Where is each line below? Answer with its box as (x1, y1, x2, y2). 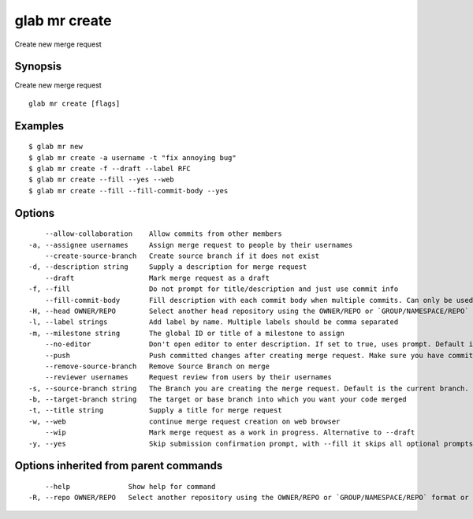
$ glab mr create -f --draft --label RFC (28, 164, 191, 174)
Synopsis (14, 60, 62, 73)
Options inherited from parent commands (14, 459, 223, 472)
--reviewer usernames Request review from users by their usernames (44, 373, 333, 382)
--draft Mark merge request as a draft (44, 273, 270, 282)
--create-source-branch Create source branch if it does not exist (44, 252, 320, 260)
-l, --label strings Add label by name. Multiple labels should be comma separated (28, 318, 399, 327)
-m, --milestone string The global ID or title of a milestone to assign (28, 328, 345, 338)
